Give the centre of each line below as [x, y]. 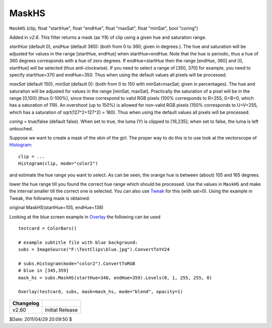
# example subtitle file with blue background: [78, 242]
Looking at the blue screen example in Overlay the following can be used [85, 217]
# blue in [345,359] [44, 271]
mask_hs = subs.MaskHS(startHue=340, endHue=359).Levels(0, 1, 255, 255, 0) [115, 278]
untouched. [21, 128]
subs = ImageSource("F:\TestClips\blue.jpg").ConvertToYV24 [94, 250]
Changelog [26, 303]
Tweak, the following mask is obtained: [50, 198]
